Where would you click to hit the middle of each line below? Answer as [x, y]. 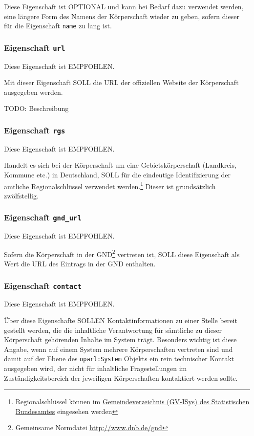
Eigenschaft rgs [35, 130]
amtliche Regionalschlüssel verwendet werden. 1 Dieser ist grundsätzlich [110, 185]
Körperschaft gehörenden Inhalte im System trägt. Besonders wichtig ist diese [120, 339]
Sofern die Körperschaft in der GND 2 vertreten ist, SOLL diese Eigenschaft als [122, 253]
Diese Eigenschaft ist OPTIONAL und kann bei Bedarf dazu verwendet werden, [124, 6]
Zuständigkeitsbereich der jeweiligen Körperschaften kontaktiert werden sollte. [121, 378]
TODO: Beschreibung [36, 108]
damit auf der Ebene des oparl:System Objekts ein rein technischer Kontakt [119, 359]
